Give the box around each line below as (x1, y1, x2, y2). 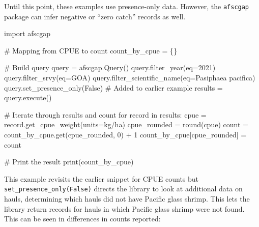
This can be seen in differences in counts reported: (4, 213, 161, 224)
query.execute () (4, 92, 52, 103)
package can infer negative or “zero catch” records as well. (4, 11, 186, 21)
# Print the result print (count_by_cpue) (4, 156, 134, 167)
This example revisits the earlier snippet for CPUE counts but (4, 173, 199, 184)
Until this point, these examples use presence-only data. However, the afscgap (4, 1, 249, 11)
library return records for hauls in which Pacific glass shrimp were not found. (4, 203, 245, 214)
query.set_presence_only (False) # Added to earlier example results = (4, 82, 223, 93)
